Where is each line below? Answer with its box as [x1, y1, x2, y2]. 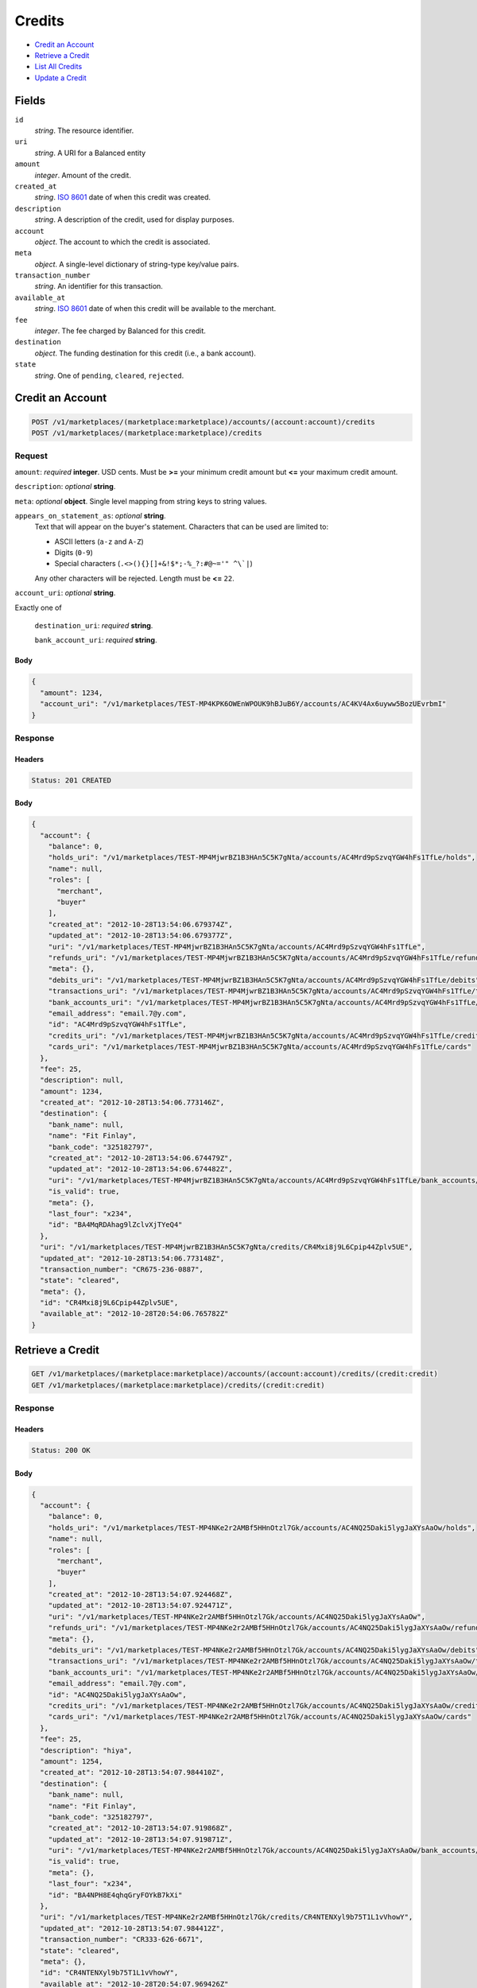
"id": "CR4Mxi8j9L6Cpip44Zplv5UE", [40, 1299, 179, 1307]
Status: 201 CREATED [31, 775, 111, 785]
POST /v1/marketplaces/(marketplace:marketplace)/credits [31, 429, 262, 437]
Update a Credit [34, 72, 87, 83]
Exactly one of [14, 603, 63, 612]
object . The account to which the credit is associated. [34, 237, 211, 247]
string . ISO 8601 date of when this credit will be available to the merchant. [34, 304, 277, 313]
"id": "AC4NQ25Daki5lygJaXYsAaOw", [48, 1690, 187, 1699]
